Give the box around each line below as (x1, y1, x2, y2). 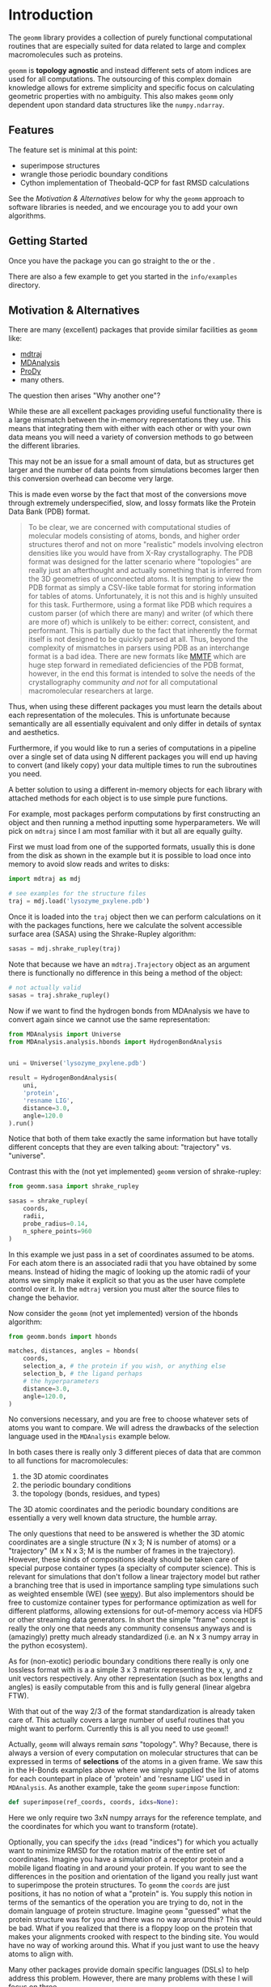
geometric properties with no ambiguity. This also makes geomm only (8, 91, 234, 100)
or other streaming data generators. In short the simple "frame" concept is (8, 1615, 256, 1625)
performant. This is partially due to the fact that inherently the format (28, 626, 257, 635)
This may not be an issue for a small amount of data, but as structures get (8, 456, 255, 467)
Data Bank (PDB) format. (8, 506, 91, 516)
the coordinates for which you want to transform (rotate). (8, 1822, 198, 1831)
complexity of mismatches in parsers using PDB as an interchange (28, 643, 250, 653)
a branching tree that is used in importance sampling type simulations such (8, 1580, 259, 1590)
